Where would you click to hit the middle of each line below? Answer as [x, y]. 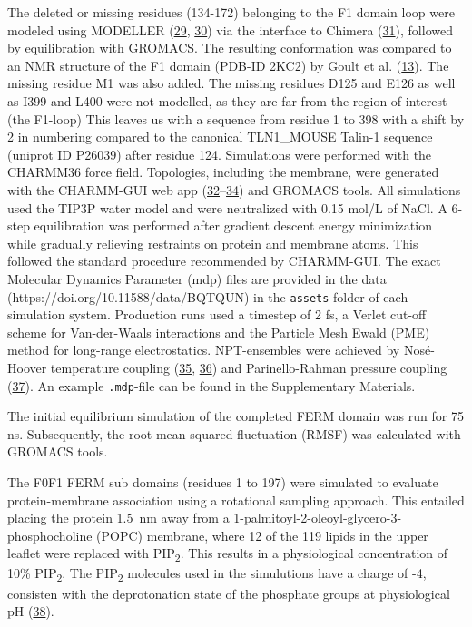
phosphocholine [50, 535]
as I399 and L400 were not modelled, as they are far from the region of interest [227, 100]
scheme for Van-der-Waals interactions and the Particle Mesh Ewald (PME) [219, 332]
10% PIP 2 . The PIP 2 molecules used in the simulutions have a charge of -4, [217, 574]
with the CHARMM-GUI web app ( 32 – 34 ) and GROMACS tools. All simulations [234, 189]
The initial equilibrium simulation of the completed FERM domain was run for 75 [236, 416]
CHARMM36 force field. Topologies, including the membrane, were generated [223, 172]
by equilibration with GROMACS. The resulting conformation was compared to [230, 48]
